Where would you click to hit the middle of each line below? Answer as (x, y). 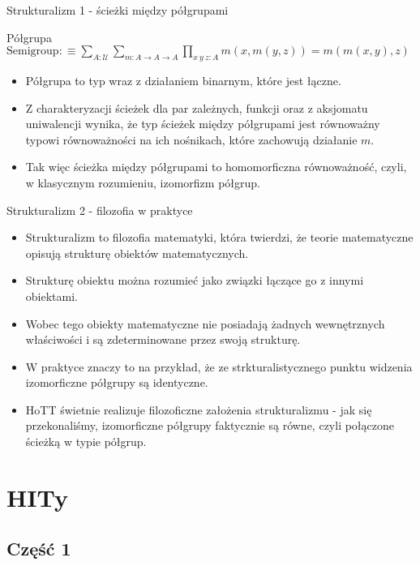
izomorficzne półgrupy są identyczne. (117, 382)
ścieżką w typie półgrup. (86, 442)
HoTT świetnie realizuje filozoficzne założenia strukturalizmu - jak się (199, 409)
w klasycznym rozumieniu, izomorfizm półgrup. (143, 182)
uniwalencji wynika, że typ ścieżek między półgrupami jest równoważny (203, 124)
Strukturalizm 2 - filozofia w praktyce (100, 210)
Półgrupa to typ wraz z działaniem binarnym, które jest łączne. (183, 80)
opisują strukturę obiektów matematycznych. (137, 253)
